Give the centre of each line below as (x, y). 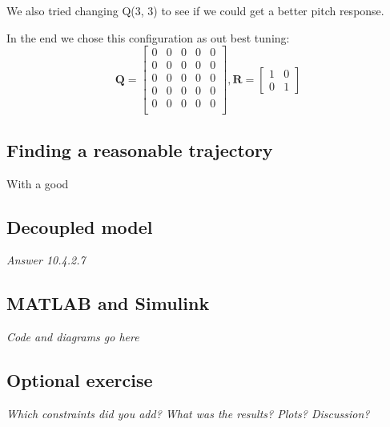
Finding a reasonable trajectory (140, 149)
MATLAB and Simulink (108, 303)
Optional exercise (80, 380)
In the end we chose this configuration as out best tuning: (148, 37)
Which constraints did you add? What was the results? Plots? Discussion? (188, 413)
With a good (38, 183)
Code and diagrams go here (73, 337)
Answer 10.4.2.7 (46, 260)
